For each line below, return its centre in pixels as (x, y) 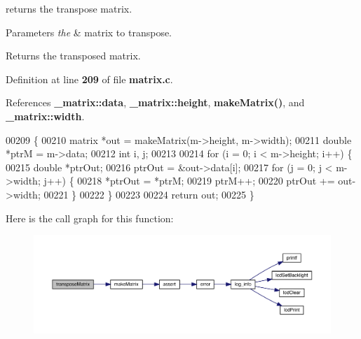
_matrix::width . (45, 116)
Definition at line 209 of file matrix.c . (89, 79)
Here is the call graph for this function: (90, 218)
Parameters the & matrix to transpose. (89, 32)
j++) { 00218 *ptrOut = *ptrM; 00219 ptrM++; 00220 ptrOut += (189, 181)
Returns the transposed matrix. (73, 56)
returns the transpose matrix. (69, 8)
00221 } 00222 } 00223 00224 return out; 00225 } (149, 194)
